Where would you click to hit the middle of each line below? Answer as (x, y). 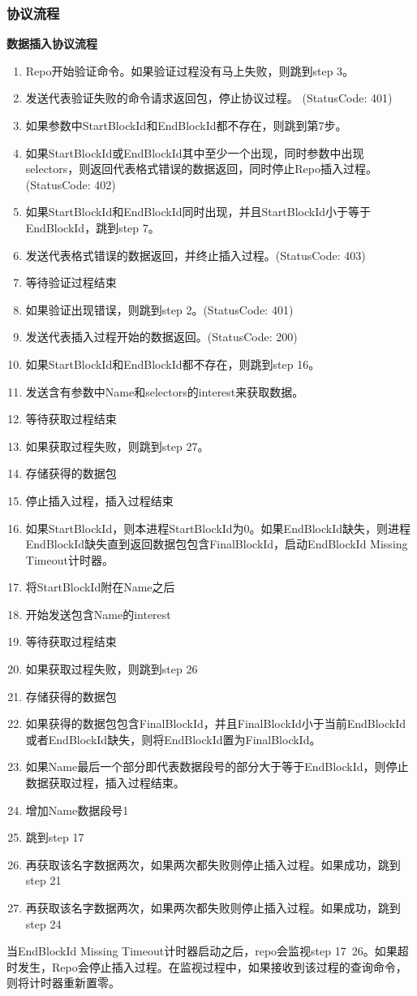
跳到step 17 (55, 837)
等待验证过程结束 (71, 282)
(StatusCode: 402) (71, 184)
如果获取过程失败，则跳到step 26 (112, 669)
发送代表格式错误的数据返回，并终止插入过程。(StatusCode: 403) (196, 255)
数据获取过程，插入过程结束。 (105, 783)
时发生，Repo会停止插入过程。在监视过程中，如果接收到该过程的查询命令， (207, 966)
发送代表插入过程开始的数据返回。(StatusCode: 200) (161, 337)
